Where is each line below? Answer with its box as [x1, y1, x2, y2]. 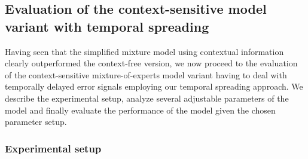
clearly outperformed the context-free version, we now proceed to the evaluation [5, 57, 298, 69]
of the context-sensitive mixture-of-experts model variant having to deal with [5, 68, 287, 81]
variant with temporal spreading [5, 17, 209, 35]
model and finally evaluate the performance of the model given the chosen [5, 103, 276, 116]
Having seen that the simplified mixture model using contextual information [5, 45, 284, 57]
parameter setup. [5, 115, 67, 128]
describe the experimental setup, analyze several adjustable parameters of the [5, 91, 289, 104]
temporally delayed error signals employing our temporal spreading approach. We [5, 80, 303, 93]
